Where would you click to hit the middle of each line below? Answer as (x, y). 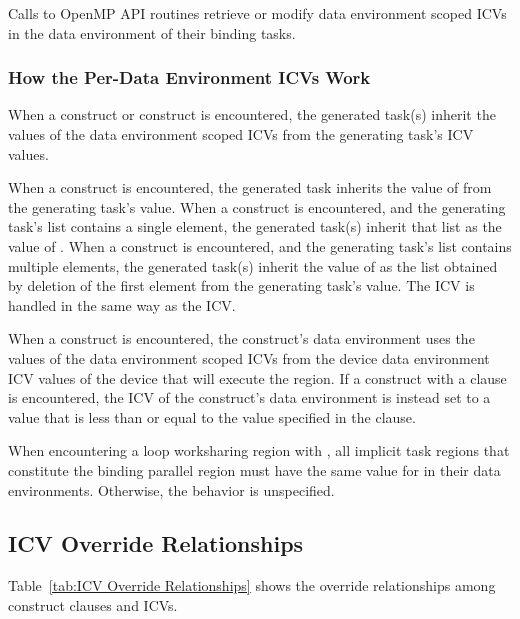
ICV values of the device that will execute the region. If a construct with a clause (257, 377)
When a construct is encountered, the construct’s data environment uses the (241, 338)
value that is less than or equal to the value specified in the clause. (212, 416)
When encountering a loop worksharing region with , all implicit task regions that (259, 450)
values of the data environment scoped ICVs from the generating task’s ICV (241, 134)
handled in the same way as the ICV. (122, 304)
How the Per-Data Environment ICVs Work (189, 77)
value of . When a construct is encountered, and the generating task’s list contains (260, 245)
